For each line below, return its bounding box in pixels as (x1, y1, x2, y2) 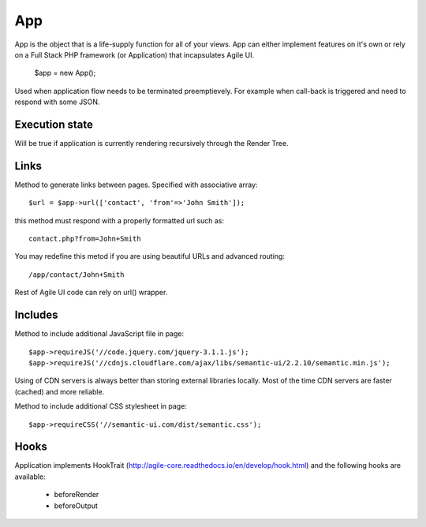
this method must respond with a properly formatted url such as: (14, 215, 225, 225)
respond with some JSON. (14, 97, 100, 107)
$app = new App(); (34, 68, 96, 78)
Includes (14, 308, 58, 322)
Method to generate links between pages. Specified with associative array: (14, 180, 258, 189)
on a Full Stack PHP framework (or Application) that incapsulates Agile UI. (14, 50, 255, 59)
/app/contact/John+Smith (28, 270, 125, 279)
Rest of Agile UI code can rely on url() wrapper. (14, 288, 168, 297)
